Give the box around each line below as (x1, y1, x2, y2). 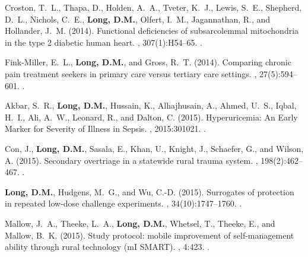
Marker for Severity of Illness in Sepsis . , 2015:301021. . (5, 122, 206, 135)
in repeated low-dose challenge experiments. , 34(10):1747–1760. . (5, 197, 242, 210)
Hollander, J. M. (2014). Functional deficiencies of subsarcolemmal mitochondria (5, 24, 299, 37)
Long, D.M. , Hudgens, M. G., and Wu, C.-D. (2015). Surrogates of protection (5, 185, 294, 198)
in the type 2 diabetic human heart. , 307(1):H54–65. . (5, 36, 202, 48)
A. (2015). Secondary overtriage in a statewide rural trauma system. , (5, 154, 258, 166)
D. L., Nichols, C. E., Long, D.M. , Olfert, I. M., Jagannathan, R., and (5, 12, 271, 25)
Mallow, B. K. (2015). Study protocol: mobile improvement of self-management (5, 229, 294, 241)
